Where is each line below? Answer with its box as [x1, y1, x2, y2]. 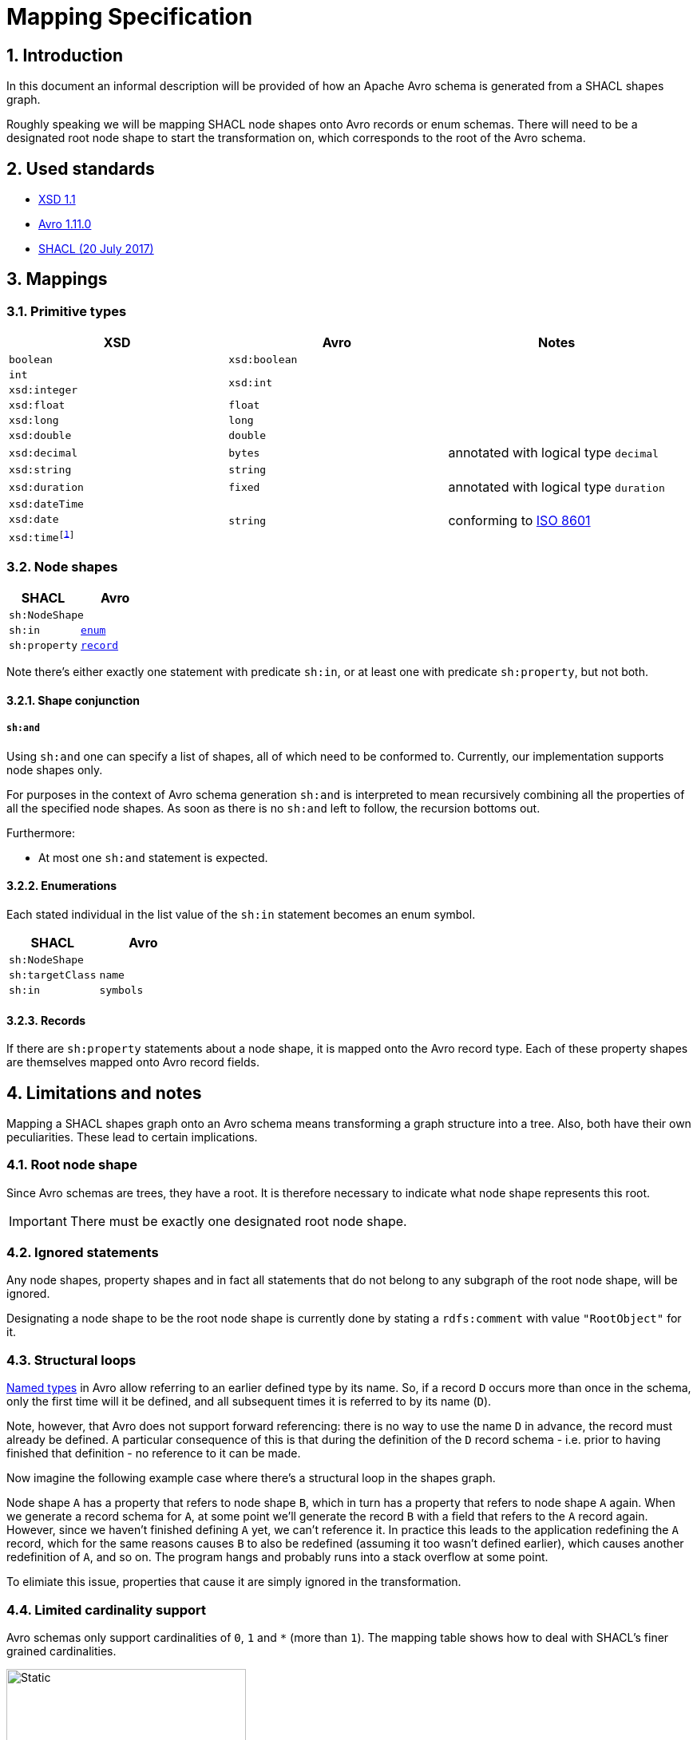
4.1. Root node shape [6, 1157, 137, 1173]
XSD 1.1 [38, 192, 76, 207]
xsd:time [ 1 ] [9, 528, 75, 544]
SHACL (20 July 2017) [38, 242, 154, 256]
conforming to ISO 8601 [448, 512, 591, 529]
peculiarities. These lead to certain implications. [6, 1129, 258, 1144]
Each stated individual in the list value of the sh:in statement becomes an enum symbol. [6, 907, 476, 921]
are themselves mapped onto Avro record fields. [6, 1055, 259, 1070]
